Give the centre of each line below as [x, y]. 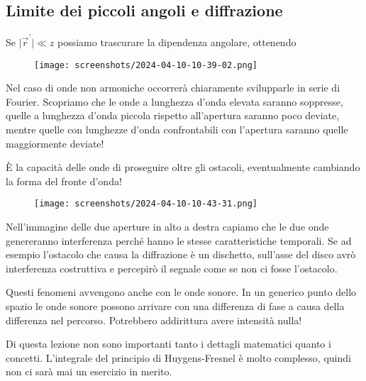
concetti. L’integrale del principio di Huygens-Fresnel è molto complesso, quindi [178, 357]
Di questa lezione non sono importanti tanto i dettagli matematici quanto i [168, 344]
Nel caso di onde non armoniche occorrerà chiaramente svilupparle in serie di [173, 88]
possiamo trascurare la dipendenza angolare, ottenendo [177, 42]
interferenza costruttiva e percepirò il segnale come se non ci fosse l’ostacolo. [172, 268]
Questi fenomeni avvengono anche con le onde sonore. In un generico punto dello [181, 292]
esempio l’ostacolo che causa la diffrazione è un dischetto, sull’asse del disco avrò [181, 254]
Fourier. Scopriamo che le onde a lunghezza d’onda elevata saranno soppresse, [174, 101]
